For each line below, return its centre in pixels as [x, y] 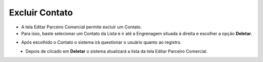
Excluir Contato [41, 12]
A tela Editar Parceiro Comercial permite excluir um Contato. [82, 27]
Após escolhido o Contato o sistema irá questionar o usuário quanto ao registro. [101, 42]
